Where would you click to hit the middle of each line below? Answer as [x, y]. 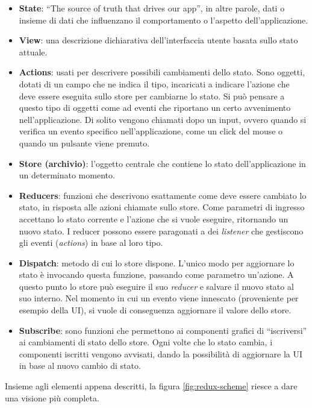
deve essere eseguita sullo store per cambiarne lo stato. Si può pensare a [152, 96]
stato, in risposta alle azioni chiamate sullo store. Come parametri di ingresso [162, 207]
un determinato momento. [67, 175]
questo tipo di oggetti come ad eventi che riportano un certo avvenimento [155, 108]
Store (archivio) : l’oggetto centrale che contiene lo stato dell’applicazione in [162, 163]
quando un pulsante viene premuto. [84, 143]
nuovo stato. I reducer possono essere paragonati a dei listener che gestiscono [161, 231]
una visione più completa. [52, 397]
